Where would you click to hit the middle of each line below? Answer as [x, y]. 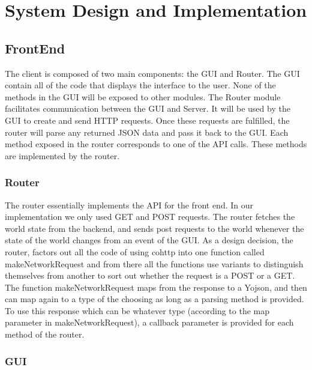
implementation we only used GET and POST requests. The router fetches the [150, 217]
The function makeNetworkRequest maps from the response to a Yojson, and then [156, 287]
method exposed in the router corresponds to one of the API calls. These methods [156, 144]
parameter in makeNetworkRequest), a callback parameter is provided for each [149, 322]
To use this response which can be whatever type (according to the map [137, 310]
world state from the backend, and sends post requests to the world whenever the [154, 228]
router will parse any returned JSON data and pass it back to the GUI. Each [147, 132]
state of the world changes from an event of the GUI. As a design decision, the [149, 240]
